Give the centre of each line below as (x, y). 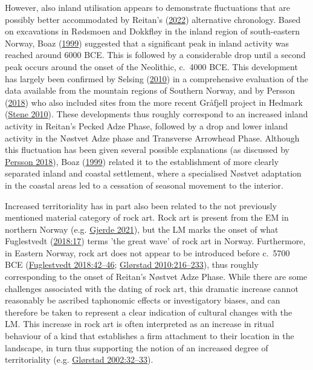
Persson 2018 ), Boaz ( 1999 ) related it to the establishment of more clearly (142, 161)
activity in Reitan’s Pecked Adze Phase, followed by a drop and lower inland (147, 125)
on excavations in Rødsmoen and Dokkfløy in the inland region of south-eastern (153, 31)
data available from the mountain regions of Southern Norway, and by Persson (150, 90)
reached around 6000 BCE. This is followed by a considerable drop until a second (155, 55)
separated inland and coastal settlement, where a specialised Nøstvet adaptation (153, 173)
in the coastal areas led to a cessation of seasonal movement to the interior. (144, 185)
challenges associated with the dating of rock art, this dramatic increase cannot (152, 288)
